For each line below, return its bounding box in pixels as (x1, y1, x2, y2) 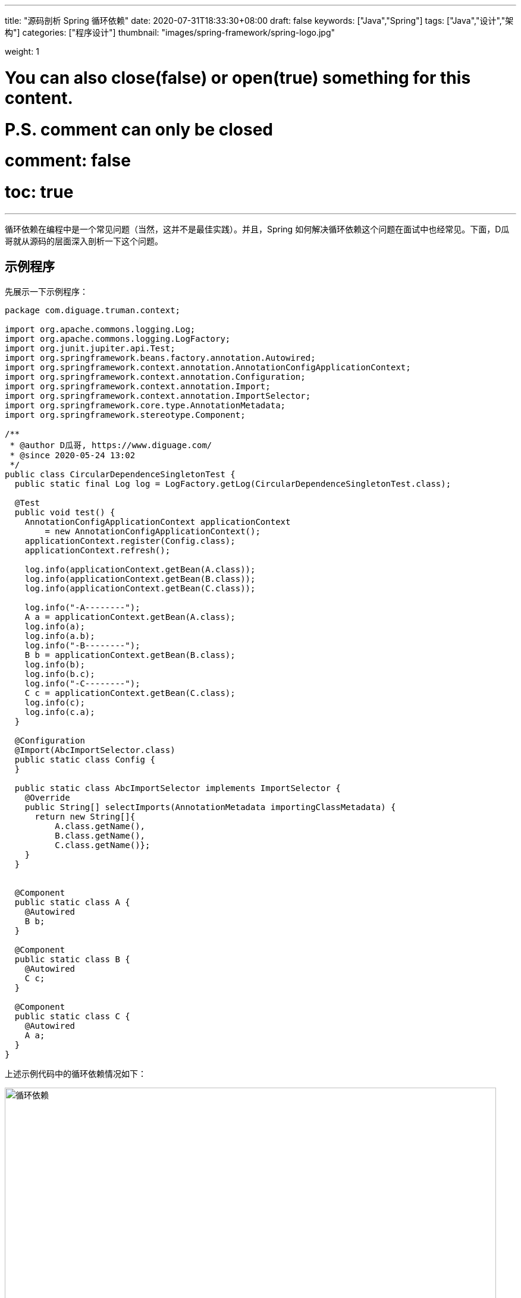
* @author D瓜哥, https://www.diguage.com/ (10, 440, 212, 450)
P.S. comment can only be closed (5, 119, 273, 140)
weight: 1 (5, 46, 39, 56)
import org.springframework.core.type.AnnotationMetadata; (5, 400, 286, 410)
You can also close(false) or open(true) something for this (5, 67, 471, 88)
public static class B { (14, 954, 130, 964)
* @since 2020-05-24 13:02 (10, 450, 136, 460)
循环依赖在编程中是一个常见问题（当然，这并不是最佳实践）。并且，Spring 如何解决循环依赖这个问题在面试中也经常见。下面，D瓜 (5, 223, 510, 234)
